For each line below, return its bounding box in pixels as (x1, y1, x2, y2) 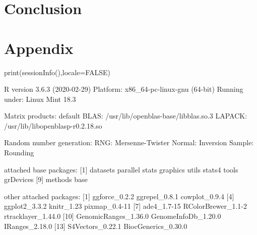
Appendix (4, 37, 74, 58)
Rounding (4, 147, 34, 158)
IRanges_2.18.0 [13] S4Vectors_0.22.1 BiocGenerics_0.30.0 (4, 220, 187, 231)
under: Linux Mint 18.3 (4, 93, 76, 104)
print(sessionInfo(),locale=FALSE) (4, 67, 110, 77)
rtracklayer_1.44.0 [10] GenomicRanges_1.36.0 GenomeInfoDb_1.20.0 (4, 211, 221, 221)
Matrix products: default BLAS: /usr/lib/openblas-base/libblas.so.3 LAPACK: (4, 110, 247, 121)
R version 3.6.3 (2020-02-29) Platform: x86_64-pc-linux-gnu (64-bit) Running (4, 84, 243, 94)
